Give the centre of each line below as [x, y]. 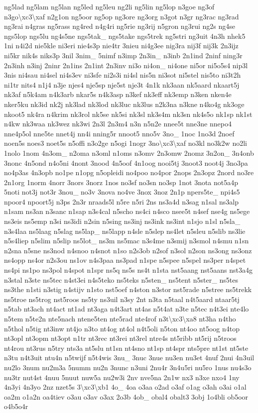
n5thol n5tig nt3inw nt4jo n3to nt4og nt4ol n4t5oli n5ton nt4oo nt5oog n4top [122, 328]
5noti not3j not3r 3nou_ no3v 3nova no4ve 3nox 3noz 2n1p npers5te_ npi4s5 [122, 192]
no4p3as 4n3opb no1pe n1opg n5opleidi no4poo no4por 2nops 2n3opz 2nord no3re [129, 172]
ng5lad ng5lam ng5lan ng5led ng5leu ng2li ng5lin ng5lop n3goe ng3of [109, 6]
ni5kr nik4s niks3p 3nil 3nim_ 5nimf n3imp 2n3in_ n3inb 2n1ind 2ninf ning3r [123, 55]
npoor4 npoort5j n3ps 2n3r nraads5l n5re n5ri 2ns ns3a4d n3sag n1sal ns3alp [122, 201]
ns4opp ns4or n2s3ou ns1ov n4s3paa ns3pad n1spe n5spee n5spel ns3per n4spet [125, 260]
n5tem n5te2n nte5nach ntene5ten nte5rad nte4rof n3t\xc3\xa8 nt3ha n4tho [120, 318]
